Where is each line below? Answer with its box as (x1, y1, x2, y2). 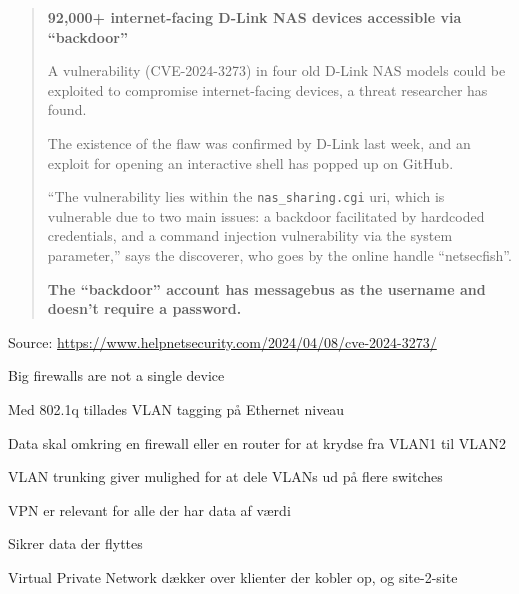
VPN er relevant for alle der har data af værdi (8, 499, 291, 520)
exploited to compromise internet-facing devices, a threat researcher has (47, 79, 488, 100)
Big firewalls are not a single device (8, 365, 225, 386)
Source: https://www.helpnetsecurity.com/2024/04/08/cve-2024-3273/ (8, 331, 437, 352)
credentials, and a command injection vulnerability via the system (47, 225, 453, 246)
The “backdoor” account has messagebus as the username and (47, 278, 486, 299)
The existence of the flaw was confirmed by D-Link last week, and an (47, 132, 471, 153)
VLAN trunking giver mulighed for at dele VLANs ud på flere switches (8, 466, 443, 487)
